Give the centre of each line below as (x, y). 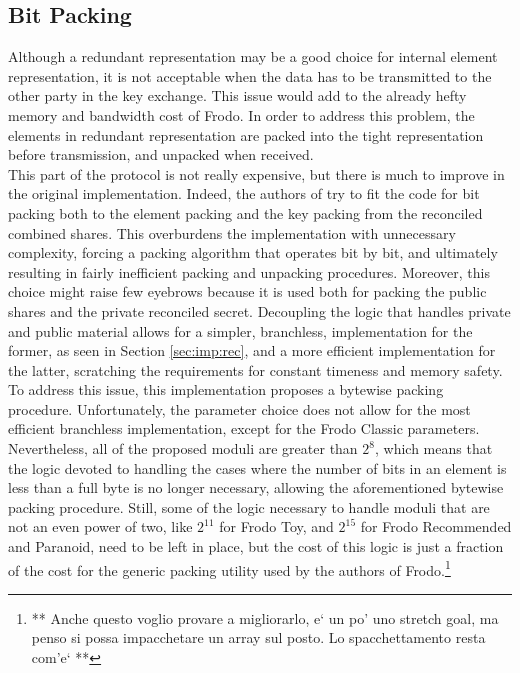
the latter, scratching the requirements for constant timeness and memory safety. (255, 369)
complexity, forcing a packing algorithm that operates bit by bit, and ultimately (253, 252)
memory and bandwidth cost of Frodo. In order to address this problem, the (241, 114)
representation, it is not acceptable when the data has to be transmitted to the (250, 75)
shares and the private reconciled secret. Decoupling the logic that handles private (259, 310)
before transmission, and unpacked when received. (161, 154)
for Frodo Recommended (436, 526)
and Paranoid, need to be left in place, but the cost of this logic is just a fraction (256, 546)
